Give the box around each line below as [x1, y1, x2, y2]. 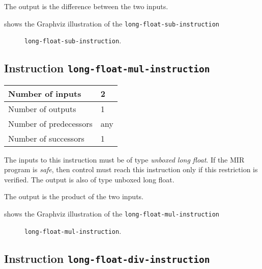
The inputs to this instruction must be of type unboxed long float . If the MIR [4, 154, 245, 165]
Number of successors [8, 132, 84, 144]
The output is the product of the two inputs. [4, 191, 143, 202]
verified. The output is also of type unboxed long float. [4, 174, 174, 184]
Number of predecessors [8, 117, 93, 129]
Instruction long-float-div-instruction [4, 250, 210, 266]
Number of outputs [8, 102, 76, 115]
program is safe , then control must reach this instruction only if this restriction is [4, 164, 258, 175]
